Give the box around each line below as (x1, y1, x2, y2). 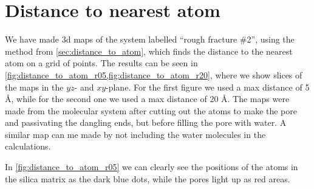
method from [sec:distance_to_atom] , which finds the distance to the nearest (5, 44, 293, 57)
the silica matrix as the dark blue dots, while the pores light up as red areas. (5, 172, 290, 185)
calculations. (5, 140, 51, 153)
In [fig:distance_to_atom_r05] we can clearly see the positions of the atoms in (5, 160, 298, 173)
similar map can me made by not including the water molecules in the (5, 128, 266, 140)
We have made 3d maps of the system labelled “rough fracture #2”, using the (5, 33, 295, 46)
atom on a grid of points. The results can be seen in (5, 57, 198, 69)
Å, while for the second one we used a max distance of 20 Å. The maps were (5, 92, 290, 105)
